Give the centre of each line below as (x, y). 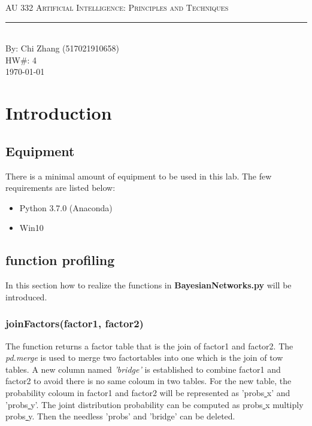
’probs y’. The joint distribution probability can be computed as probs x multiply (155, 404)
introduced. (26, 296)
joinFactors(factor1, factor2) (75, 323)
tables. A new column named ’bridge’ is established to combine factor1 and (143, 369)
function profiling (60, 260)
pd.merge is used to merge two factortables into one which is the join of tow (144, 357)
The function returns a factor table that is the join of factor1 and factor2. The (149, 346)
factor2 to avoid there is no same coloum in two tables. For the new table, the (149, 381)
